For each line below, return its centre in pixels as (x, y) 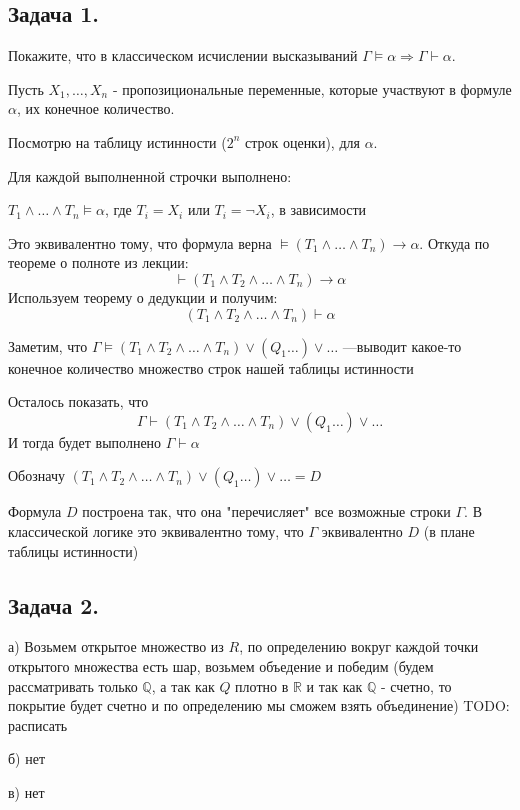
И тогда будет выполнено (85, 441)
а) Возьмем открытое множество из (116, 646)
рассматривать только (73, 685)
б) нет (27, 758)
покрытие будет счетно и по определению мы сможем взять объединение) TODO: (259, 705)
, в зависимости (318, 209)
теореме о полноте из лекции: (98, 262)
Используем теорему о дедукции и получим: (143, 296)
